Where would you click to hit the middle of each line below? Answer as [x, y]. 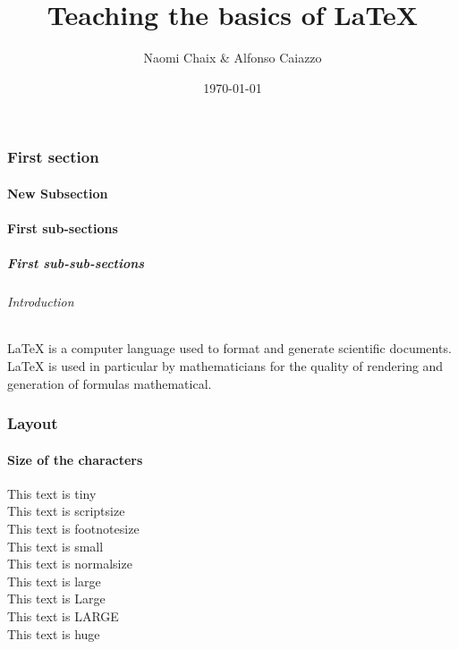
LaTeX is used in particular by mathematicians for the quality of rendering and [225, 365]
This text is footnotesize [73, 528]
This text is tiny [52, 493]
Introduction [41, 302]
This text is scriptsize [66, 511]
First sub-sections [63, 228]
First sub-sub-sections [76, 263]
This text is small [55, 546]
